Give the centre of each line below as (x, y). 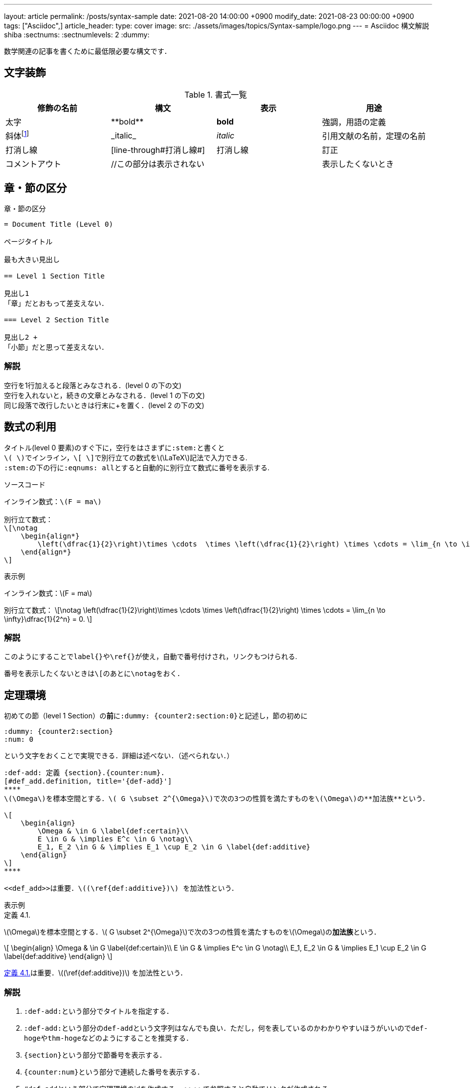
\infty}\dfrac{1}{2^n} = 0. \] (48, 619)
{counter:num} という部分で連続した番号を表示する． (114, 1072)
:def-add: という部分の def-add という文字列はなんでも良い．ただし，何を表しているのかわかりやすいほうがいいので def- (226, 1028)
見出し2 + (21, 338)
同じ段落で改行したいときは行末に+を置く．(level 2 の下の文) (104, 405)
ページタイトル (28, 242)
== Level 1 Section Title (55, 276)
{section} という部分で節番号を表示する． (95, 1055)
